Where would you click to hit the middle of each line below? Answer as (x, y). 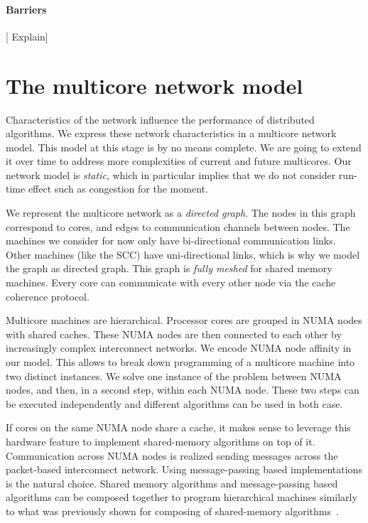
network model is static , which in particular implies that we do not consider (171, 174)
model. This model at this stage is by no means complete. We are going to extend (184, 147)
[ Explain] (27, 36)
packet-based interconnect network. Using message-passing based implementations (184, 469)
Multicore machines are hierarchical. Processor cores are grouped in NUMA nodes (184, 320)
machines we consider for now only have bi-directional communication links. (171, 241)
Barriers (26, 9)
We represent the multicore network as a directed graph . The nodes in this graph (181, 213)
